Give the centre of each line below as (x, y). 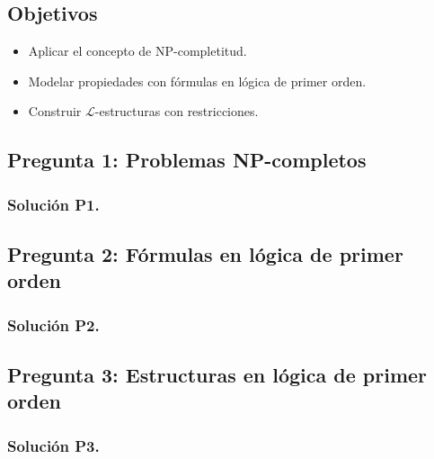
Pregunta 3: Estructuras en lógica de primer (217, 375)
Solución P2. (53, 324)
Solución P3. (53, 445)
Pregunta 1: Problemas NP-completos (187, 160)
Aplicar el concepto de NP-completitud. (137, 51)
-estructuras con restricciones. (177, 111)
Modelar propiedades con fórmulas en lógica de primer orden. (197, 81)
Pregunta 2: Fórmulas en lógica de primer (205, 254)
